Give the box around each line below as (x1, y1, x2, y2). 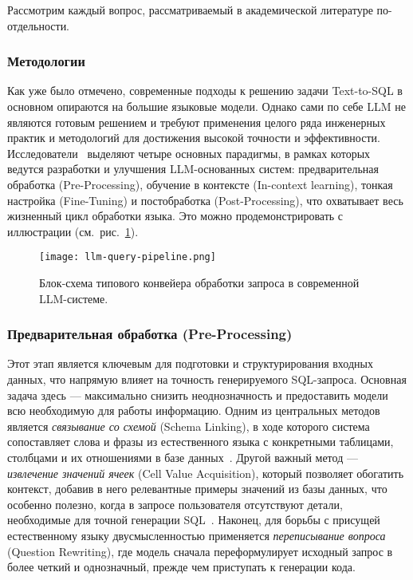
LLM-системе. (39, 290, 108, 306)
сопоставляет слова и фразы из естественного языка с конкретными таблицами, (7, 433, 394, 450)
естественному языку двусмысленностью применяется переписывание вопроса (7, 527, 386, 543)
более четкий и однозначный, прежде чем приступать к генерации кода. (7, 558, 356, 575)
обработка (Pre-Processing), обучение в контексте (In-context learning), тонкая (7, 176, 393, 192)
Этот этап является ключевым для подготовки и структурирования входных (7, 355, 373, 372)
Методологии (7, 51, 85, 71)
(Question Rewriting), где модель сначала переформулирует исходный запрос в (7, 543, 393, 559)
